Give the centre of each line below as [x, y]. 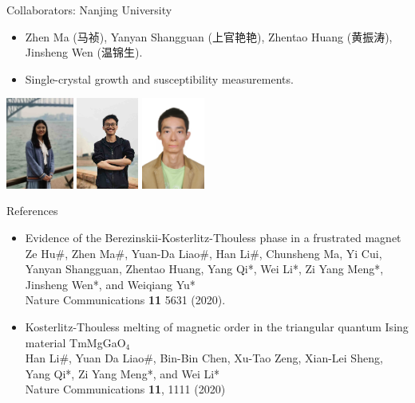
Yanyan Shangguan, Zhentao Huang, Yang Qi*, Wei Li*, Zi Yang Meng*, [204, 269]
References [32, 211]
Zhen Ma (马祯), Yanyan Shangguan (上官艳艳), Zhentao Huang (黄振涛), [209, 36]
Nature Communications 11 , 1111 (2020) [125, 389]
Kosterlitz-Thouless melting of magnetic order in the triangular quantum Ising [217, 326]
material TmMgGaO [75, 342]
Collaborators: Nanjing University [89, 10]
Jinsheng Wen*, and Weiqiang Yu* [110, 284]
